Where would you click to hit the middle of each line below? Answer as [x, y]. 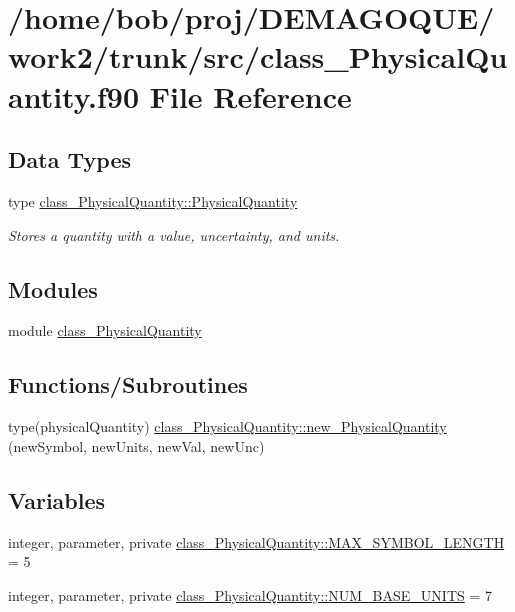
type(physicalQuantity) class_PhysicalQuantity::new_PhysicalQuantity [227, 426]
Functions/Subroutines [128, 384]
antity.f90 [73, 95]
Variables [57, 499]
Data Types [69, 159]
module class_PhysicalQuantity [105, 330]
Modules [53, 288]
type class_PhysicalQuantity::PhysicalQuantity [153, 200]
